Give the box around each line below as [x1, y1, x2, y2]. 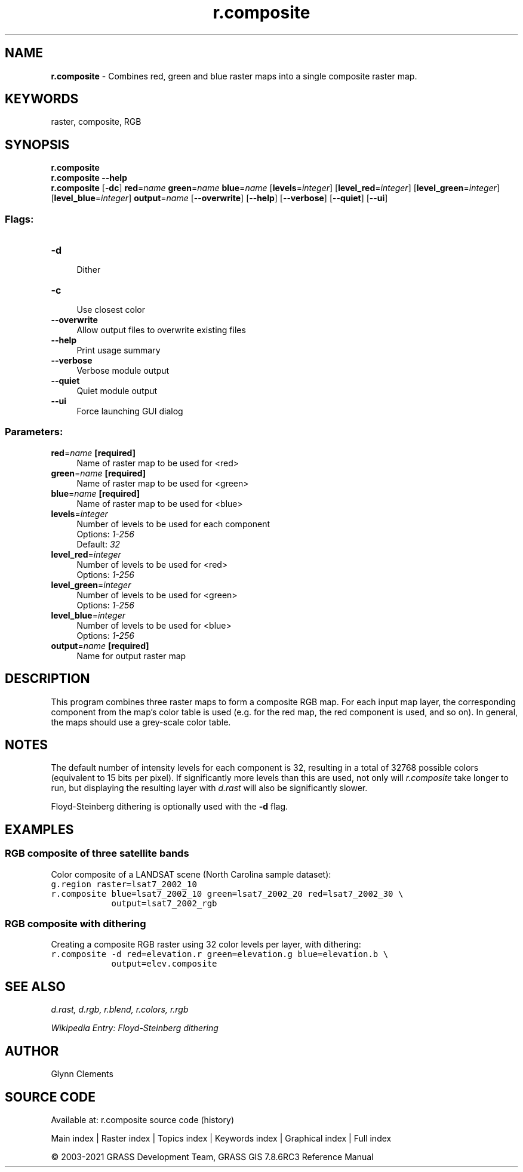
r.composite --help [51, 173, 127, 183]
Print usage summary [76, 345, 161, 356]
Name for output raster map [76, 650, 186, 661]
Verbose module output [76, 365, 170, 376]
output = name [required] [51, 640, 149, 651]
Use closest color [76, 304, 145, 315]
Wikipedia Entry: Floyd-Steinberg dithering [51, 1023, 219, 1033]
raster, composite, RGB [51, 116, 141, 127]
